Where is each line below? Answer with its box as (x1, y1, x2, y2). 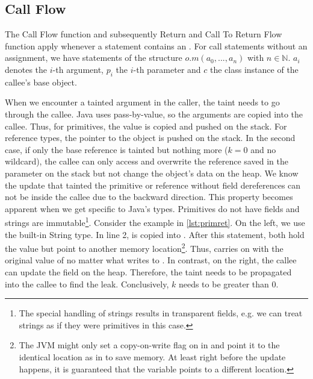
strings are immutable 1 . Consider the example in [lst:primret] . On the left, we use (5, 215, 305, 228)
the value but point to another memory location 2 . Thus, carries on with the (5, 240, 284, 254)
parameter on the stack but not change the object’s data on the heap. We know (5, 166, 299, 179)
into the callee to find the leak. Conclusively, (5, 277, 169, 290)
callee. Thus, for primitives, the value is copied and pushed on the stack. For (5, 119, 287, 132)
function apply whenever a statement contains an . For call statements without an (5, 39, 308, 52)
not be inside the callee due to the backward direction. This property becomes (5, 190, 293, 203)
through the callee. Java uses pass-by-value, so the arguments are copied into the (5, 107, 303, 120)
